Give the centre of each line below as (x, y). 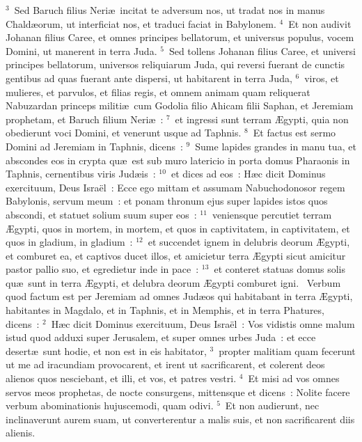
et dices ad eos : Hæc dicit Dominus (248, 174)
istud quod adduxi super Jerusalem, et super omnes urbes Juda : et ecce (161, 337)
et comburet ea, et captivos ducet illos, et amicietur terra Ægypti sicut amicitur (176, 255)
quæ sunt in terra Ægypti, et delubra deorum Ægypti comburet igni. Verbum (173, 282)
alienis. (21, 433)
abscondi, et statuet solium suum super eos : (101, 214)
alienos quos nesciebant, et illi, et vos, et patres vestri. (121, 378)
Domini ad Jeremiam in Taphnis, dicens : (94, 146)
